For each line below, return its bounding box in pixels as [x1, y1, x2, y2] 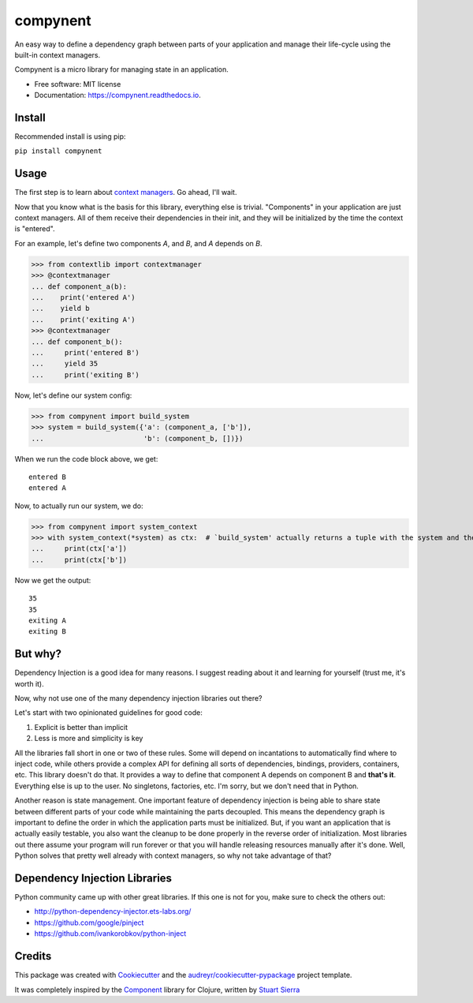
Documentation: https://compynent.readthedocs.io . [34, 91, 201, 100]
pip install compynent [14, 147, 102, 155]
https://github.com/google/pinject [34, 918, 144, 927]
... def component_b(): [31, 337, 124, 346]
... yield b [31, 304, 90, 313]
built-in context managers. [14, 50, 101, 59]
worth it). [14, 679, 44, 688]
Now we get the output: [14, 575, 91, 585]
